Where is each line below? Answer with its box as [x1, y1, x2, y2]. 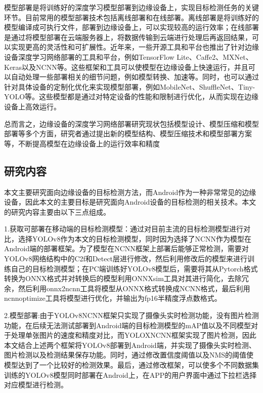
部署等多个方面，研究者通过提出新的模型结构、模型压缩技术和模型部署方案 [4, 128, 252, 139]
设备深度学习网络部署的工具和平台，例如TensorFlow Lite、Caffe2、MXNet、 [4, 51, 253, 62]
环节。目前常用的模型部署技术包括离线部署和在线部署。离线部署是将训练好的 [4, 12, 259, 22]
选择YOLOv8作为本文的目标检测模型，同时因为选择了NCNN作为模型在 [18, 233, 252, 244]
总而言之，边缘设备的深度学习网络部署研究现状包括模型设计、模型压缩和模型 [4, 118, 259, 129]
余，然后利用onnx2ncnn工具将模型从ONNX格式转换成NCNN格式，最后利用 [4, 283, 250, 293]
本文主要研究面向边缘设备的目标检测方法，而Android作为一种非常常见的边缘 [4, 186, 256, 197]
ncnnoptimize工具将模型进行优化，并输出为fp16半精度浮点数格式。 [4, 293, 222, 303]
